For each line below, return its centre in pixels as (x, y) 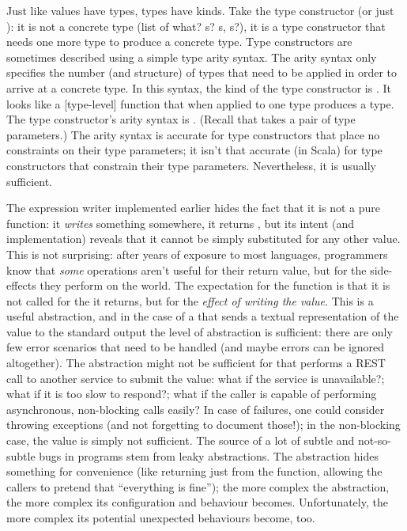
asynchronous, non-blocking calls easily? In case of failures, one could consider (196, 409)
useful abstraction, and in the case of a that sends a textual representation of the (203, 316)
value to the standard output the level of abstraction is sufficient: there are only (200, 331)
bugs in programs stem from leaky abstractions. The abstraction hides (209, 455)
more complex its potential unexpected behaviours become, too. (161, 518)
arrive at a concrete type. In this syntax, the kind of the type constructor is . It (199, 87)
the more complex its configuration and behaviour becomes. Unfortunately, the (197, 502)
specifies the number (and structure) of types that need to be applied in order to (202, 72)
